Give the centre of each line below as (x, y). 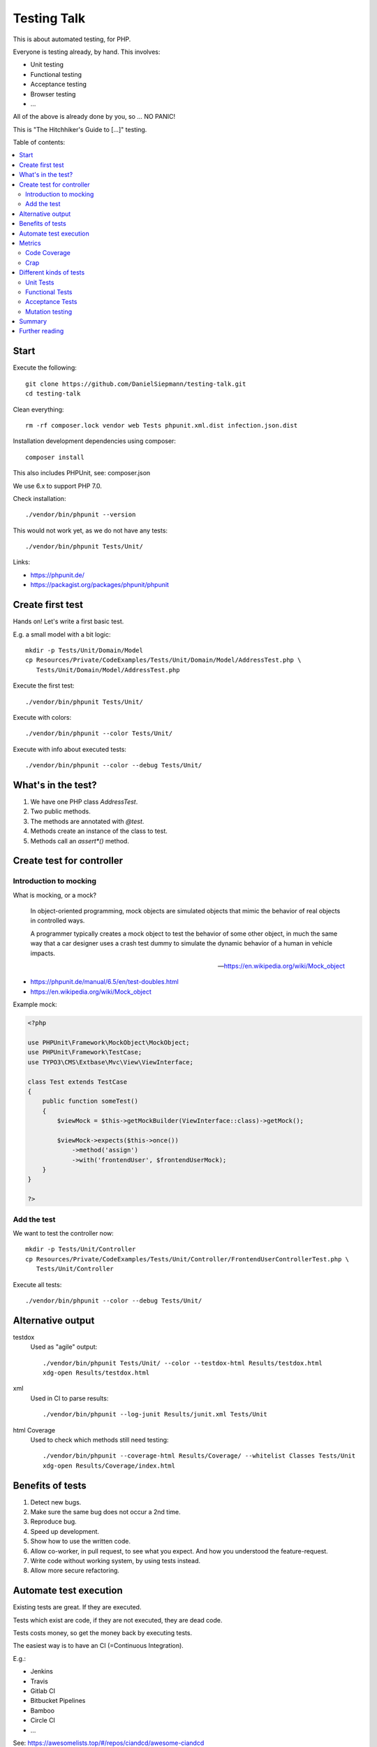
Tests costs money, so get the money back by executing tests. (102, 1633)
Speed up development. (65, 1531)
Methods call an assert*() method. (80, 841)
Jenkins (42, 1672)
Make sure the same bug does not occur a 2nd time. (105, 1512)
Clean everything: (38, 409)
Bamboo (43, 1710)
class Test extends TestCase (77, 1082)
